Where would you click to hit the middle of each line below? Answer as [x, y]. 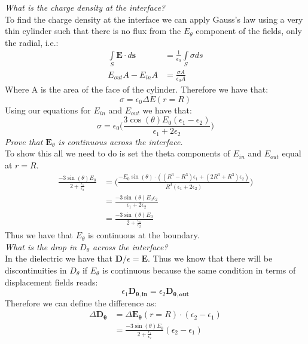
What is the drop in [41, 246]
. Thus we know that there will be [210, 258]
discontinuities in [36, 270]
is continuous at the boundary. [144, 235]
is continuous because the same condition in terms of [199, 270]
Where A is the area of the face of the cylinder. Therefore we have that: [137, 89]
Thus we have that [39, 235]
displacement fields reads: [51, 282]
